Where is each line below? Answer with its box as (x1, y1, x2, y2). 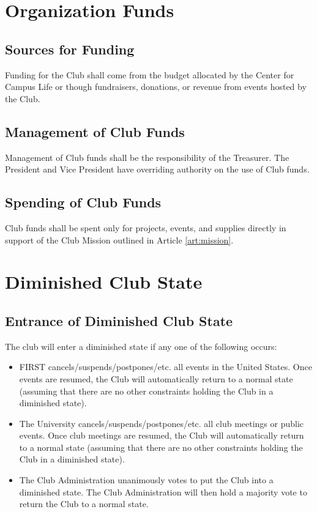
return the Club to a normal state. (19, 497, 149, 510)
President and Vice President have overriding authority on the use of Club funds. (5, 163, 310, 176)
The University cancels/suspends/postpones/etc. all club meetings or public (19, 417, 304, 429)
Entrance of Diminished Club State (5, 311, 233, 330)
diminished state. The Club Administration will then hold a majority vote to (19, 485, 307, 498)
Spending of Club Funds (5, 193, 162, 212)
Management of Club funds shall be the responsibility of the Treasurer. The (5, 150, 289, 163)
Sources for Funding (5, 39, 135, 58)
